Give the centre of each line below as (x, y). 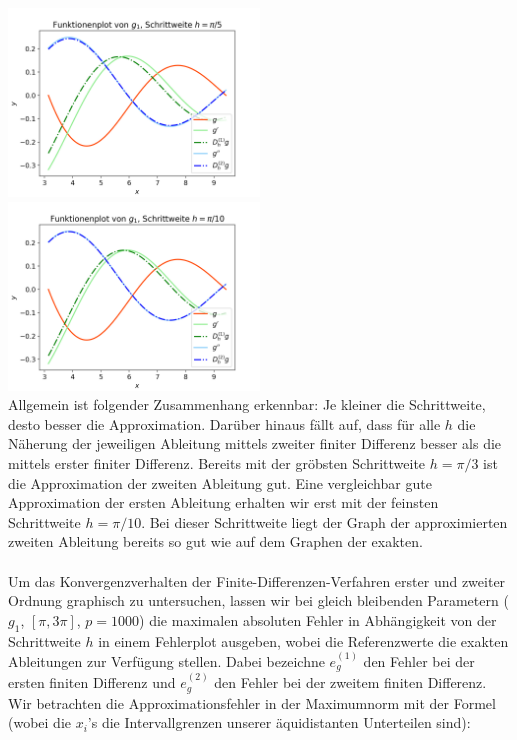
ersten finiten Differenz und (92, 682)
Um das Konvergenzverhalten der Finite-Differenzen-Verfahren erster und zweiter (257, 580)
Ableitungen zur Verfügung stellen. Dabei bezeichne (166, 660)
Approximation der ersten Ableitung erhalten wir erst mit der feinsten (223, 502)
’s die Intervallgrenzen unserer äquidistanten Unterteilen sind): (279, 722)
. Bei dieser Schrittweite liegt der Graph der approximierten (324, 521)
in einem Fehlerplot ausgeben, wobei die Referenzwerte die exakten (303, 640)
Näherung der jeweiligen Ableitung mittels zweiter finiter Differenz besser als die (255, 443)
